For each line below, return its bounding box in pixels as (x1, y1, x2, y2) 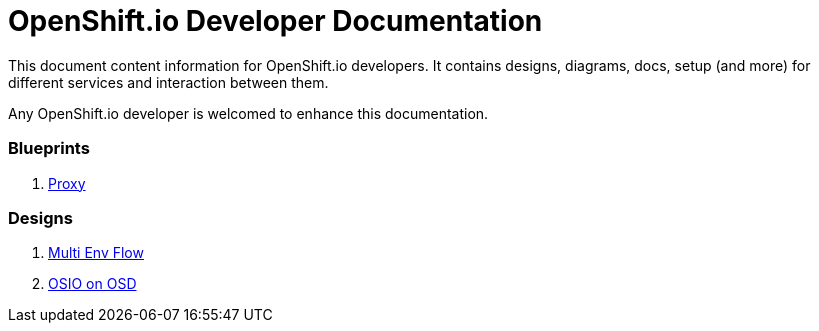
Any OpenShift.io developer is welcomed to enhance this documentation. (8, 104, 489, 122)
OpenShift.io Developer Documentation (8, 4, 543, 38)
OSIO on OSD (48, 275, 137, 293)
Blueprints (8, 138, 90, 159)
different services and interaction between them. (8, 73, 329, 91)
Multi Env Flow (48, 244, 144, 262)
